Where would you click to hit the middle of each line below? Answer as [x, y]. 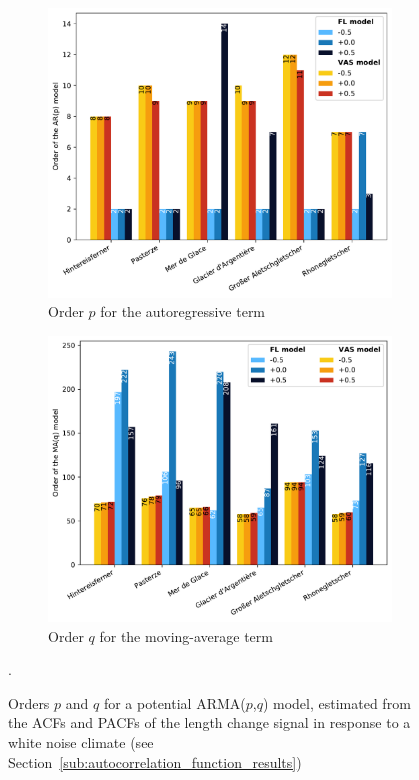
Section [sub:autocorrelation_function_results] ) [155, 761]
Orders [29, 702]
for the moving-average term [186, 635]
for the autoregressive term [183, 311]
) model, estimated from [336, 702]
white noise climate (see [81, 741]
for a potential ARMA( [174, 702]
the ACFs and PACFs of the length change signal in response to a [209, 722]
